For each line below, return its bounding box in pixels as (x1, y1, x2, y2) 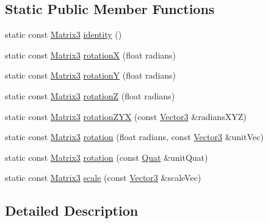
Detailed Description (5, 201, 139, 220)
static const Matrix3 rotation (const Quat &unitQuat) (5, 150, 208, 163)
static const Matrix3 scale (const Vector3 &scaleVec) (5, 171, 201, 184)
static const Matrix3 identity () (5, 28, 122, 41)
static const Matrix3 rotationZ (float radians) (5, 89, 175, 102)
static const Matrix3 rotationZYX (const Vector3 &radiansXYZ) (5, 110, 247, 122)
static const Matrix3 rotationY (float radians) (5, 69, 176, 82)
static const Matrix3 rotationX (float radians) (5, 48, 176, 61)
